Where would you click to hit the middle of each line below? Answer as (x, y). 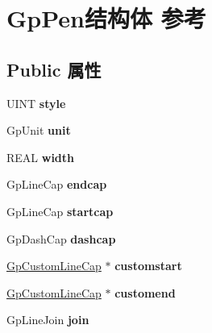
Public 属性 (54, 69)
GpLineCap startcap (60, 211)
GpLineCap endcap (57, 184)
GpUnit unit (39, 130)
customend (145, 292)
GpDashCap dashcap (61, 238)
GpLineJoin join (48, 320)
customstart (148, 266)
